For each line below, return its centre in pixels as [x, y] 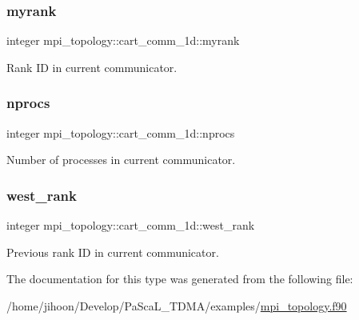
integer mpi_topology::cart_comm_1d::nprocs [121, 132]
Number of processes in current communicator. [121, 160]
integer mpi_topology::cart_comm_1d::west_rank [131, 225]
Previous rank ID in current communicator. [113, 252]
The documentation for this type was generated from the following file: [180, 279]
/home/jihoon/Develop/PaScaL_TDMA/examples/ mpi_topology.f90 [177, 305]
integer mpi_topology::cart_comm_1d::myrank [123, 40]
